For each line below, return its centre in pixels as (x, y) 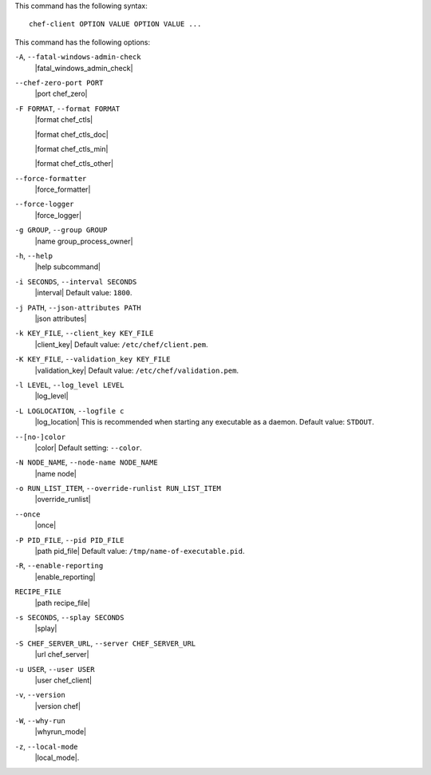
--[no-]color (40, 437)
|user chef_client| (63, 680)
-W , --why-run (40, 721)
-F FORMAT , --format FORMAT (67, 109)
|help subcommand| (68, 267)
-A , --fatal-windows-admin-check (78, 57)
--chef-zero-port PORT (59, 83)
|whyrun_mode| (61, 732)
